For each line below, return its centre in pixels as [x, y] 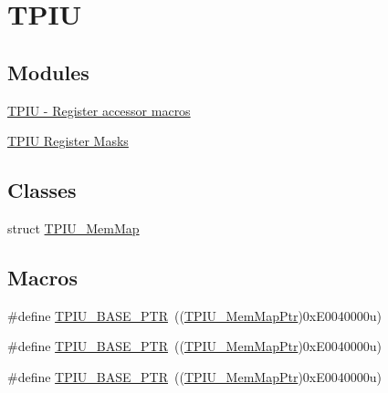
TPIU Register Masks [68, 141]
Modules [48, 72]
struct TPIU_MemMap [73, 228]
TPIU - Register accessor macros [99, 110]
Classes [42, 190]
